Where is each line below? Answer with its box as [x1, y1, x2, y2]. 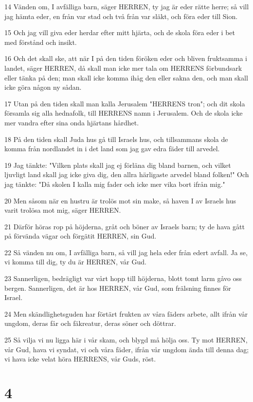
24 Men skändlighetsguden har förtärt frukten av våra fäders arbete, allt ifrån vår [4, 308, 248, 319]
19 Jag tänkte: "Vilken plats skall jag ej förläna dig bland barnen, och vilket [4, 160, 231, 170]
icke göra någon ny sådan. [4, 82, 82, 92]
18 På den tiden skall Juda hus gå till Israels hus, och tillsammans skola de [4, 134, 228, 144]
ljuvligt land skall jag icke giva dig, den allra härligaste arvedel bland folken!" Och [4, 169, 249, 180]
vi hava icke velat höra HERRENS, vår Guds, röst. [4, 354, 156, 364]
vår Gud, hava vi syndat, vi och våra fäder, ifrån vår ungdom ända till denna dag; [4, 344, 249, 354]
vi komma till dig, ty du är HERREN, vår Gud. [4, 257, 146, 267]
